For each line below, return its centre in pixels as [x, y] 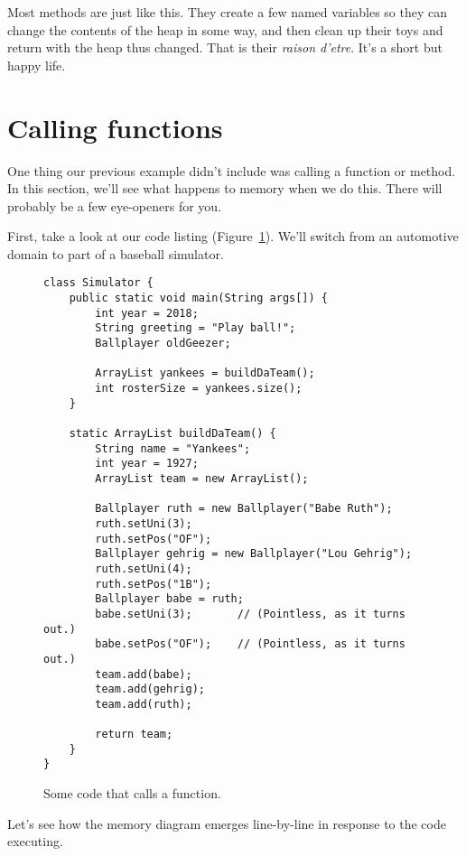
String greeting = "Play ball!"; [196, 328]
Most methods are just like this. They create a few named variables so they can [228, 12]
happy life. [37, 65]
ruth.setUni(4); [144, 568]
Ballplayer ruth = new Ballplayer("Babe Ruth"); [244, 509]
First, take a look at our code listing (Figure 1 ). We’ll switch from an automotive [233, 236]
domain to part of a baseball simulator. [116, 253]
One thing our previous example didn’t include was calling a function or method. [232, 170]
